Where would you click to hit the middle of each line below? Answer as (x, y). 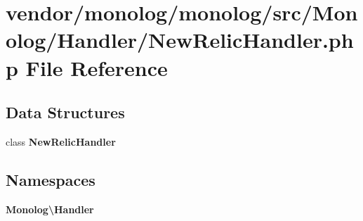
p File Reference (87, 67)
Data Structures (65, 112)
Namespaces (51, 179)
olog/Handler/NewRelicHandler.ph (180, 40)
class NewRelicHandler (61, 141)
